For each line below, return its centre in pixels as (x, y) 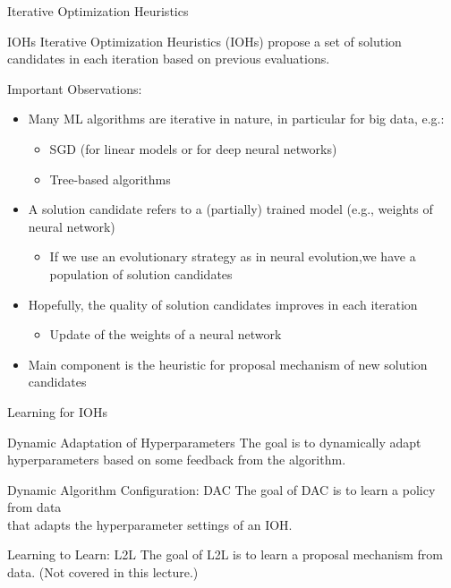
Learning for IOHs (57, 411)
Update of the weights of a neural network (166, 334)
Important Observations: (75, 88)
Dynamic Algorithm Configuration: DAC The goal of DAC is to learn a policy (221, 489)
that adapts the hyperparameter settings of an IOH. (150, 524)
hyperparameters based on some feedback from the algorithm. (177, 460)
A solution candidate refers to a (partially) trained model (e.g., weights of (230, 209)
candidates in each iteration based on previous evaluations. (169, 59)
